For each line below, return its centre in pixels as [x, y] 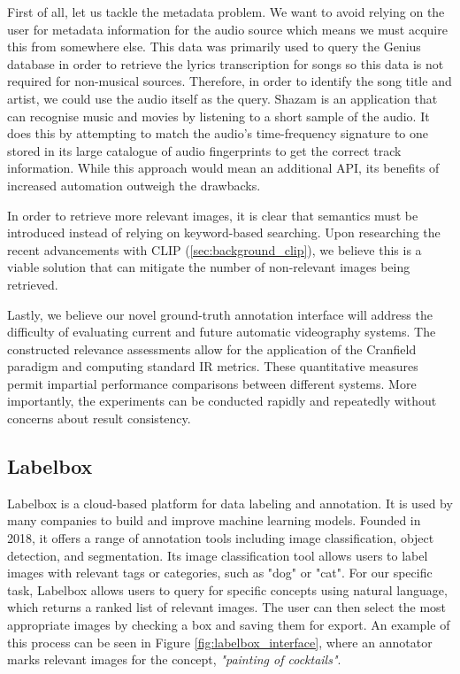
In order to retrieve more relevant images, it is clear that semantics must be [213, 215]
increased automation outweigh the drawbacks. [134, 185]
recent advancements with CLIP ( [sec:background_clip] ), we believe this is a [215, 249]
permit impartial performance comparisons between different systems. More [212, 383]
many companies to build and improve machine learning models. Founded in [214, 520]
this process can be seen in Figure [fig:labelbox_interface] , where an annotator [220, 642]
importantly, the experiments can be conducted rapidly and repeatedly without [222, 401]
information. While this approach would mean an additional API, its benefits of [223, 168]
